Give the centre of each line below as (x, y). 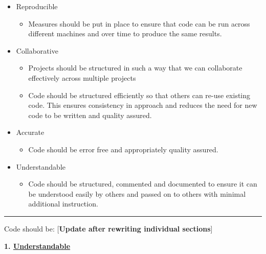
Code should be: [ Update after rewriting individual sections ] (108, 228)
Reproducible (37, 6)
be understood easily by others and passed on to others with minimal (137, 193)
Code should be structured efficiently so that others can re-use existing (139, 95)
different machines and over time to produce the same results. (125, 33)
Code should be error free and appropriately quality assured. (123, 149)
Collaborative (37, 50)
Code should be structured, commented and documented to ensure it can (143, 184)
